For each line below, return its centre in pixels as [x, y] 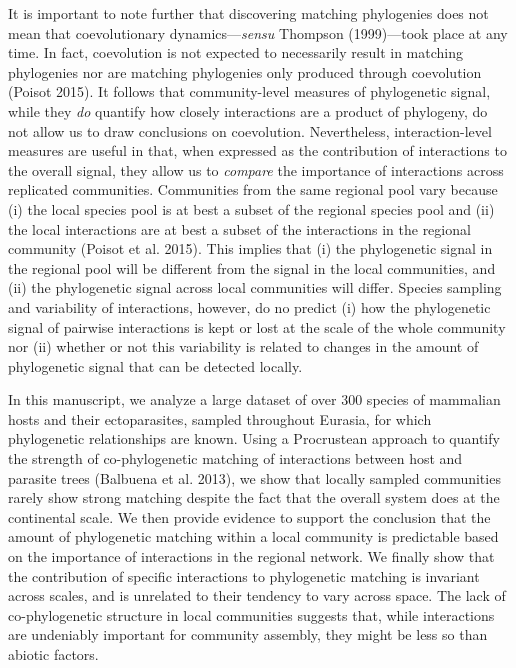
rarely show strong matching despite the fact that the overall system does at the [254, 497]
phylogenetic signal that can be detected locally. [155, 365]
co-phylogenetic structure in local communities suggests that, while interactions [251, 614]
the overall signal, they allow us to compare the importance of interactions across [256, 169]
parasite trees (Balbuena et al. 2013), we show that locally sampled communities [254, 477]
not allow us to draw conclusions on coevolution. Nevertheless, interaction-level [250, 130]
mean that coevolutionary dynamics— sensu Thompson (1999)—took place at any [258, 32]
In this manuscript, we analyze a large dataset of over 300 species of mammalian [254, 399]
